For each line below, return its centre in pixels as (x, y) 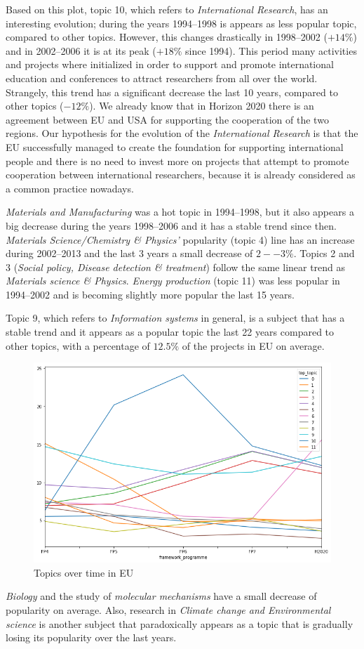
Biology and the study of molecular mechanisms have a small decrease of (161, 596)
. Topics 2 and (324, 253)
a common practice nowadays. (70, 188)
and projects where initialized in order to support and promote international (170, 64)
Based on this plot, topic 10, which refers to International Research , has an (167, 9)
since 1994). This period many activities (271, 50)
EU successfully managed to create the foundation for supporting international (175, 146)
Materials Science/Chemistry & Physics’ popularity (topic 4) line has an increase (180, 239)
